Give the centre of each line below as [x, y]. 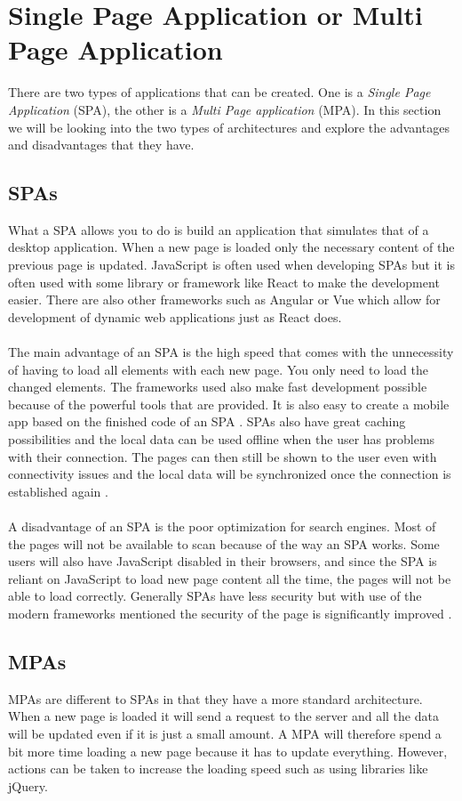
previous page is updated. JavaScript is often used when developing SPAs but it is [232, 265]
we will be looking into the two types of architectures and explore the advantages [229, 127]
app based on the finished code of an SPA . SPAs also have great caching [207, 421]
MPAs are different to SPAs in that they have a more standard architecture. [215, 698]
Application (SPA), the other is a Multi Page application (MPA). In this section [225, 109]
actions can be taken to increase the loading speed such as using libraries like [218, 769]
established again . [58, 491]
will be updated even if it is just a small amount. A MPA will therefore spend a [225, 733]
